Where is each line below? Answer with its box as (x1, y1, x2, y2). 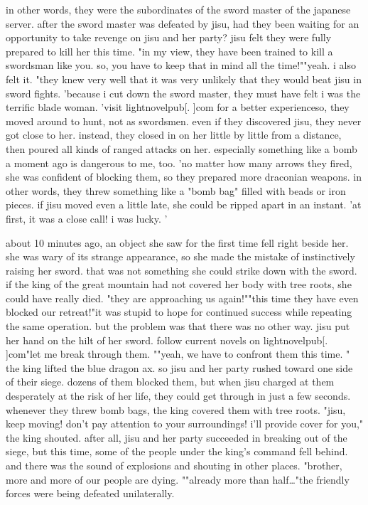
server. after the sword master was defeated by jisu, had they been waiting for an (6, 16, 359, 31)
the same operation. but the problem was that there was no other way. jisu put (6, 319, 350, 334)
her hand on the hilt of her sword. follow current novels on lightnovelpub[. (6, 332, 328, 347)
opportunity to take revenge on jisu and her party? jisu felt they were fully (6, 30, 332, 45)
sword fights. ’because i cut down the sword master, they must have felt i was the (6, 85, 361, 100)
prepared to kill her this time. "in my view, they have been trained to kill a (6, 43, 333, 58)
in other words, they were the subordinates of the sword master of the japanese (6, 2, 351, 16)
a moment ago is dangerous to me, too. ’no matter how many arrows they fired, (6, 155, 352, 170)
